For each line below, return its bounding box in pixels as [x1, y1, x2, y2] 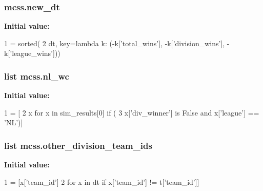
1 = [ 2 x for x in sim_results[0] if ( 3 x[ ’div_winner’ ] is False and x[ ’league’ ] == [4, 107, 259, 118]
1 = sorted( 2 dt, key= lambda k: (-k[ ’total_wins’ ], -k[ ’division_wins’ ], [4, 37, 225, 48]
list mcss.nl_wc [4, 69, 69, 82]
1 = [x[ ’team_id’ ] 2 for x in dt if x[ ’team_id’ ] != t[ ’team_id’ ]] [4, 176, 199, 187]
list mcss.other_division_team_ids [4, 139, 152, 151]
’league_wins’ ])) [10, 48, 60, 59]
